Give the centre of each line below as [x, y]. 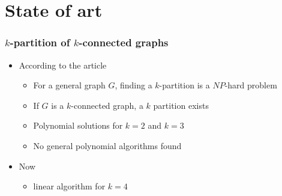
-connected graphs [124, 42]
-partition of [40, 42]
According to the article [63, 65]
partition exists [181, 105]
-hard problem [251, 85]
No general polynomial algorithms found [107, 145]
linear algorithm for [69, 186]
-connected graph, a [107, 105]
